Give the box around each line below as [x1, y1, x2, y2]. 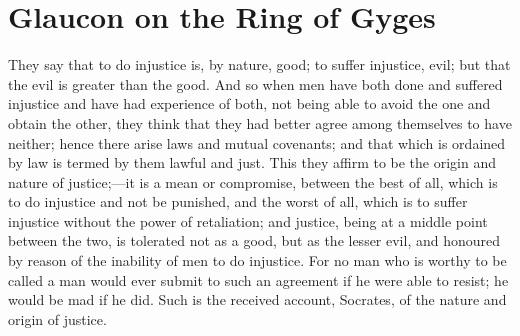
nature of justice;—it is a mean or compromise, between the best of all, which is [8, 171, 498, 192]
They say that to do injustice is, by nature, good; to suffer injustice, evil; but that [8, 54, 511, 75]
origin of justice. [8, 308, 107, 329]
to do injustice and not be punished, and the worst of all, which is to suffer [8, 191, 468, 212]
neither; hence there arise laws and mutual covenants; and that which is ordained [8, 132, 506, 153]
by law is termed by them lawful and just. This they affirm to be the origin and [8, 152, 497, 173]
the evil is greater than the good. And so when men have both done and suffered [8, 73, 503, 94]
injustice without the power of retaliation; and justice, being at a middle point [8, 210, 488, 231]
